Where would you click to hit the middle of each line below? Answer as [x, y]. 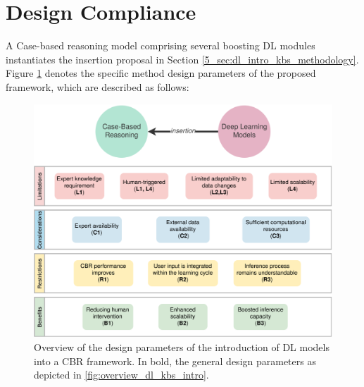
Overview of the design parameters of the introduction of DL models [182, 346]
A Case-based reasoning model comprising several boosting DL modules [161, 45]
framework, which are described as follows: [98, 86]
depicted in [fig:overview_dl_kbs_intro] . [121, 375]
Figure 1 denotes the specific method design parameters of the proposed [161, 73]
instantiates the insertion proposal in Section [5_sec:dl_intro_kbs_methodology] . [182, 59]
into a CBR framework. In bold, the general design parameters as [175, 361]
